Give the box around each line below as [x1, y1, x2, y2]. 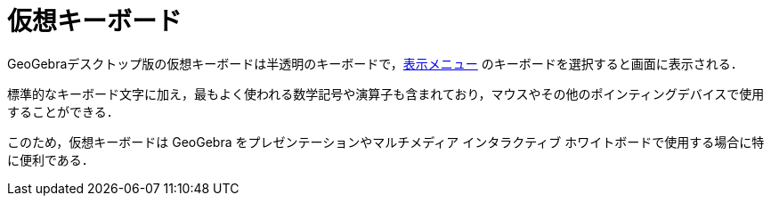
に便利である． [7, 151, 94, 167]
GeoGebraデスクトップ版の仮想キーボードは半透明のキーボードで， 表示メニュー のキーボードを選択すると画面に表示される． [7, 55, 743, 71]
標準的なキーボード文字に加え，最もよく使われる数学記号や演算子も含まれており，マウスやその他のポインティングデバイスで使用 [7, 85, 765, 101]
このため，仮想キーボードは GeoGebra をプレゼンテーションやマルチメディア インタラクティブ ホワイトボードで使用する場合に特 [7, 134, 765, 150]
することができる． [7, 103, 119, 119]
